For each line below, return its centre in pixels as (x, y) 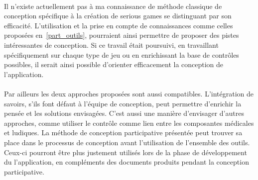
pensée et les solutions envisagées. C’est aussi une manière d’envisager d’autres (124, 113)
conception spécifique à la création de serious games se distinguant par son (118, 16)
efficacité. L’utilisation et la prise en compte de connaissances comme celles (119, 25)
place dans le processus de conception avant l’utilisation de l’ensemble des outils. (127, 142)
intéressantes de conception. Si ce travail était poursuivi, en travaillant (111, 45)
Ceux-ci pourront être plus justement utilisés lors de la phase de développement (126, 152)
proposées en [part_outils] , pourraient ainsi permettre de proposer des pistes (122, 35)
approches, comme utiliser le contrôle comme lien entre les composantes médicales (129, 123)
